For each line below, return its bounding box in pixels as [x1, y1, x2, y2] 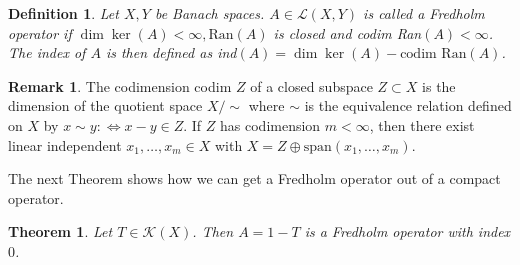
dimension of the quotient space [8, 95, 203, 116]
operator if [8, 22, 72, 43]
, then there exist [369, 114, 475, 135]
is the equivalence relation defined [304, 95, 512, 116]
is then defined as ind [105, 42, 237, 63]
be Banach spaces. [154, 3, 265, 23]
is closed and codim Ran [273, 22, 422, 43]
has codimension [220, 114, 321, 135]
